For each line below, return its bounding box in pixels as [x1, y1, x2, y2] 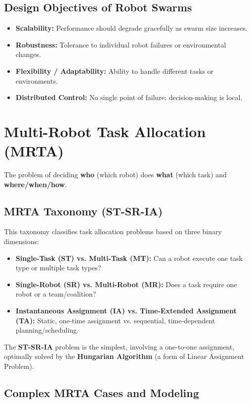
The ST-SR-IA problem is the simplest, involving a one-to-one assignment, [4, 341, 235, 352]
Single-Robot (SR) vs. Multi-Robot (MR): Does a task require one [15, 279, 237, 289]
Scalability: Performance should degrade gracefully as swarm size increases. [15, 23, 248, 33]
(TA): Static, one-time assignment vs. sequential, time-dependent [15, 315, 215, 325]
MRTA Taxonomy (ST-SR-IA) [4, 203, 163, 218]
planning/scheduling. [15, 325, 79, 335]
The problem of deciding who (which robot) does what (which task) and [4, 169, 227, 180]
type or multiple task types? [15, 262, 101, 273]
